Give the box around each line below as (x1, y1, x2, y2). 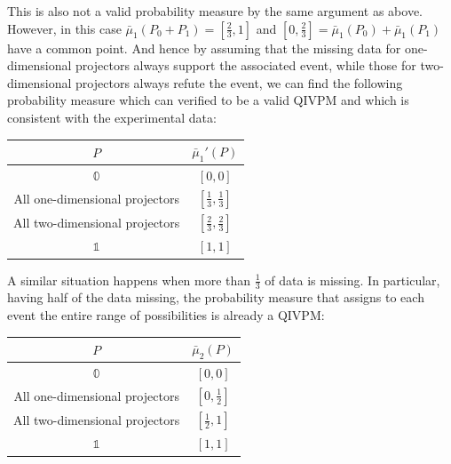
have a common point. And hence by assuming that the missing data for (7, 38, 401, 57)
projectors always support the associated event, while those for (75, 56, 416, 75)
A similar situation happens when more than (7, 270, 251, 289)
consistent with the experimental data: (7, 108, 217, 126)
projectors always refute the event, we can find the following (75, 73, 403, 92)
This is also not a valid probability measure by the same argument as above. (7, 2, 423, 20)
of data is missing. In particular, (265, 270, 440, 289)
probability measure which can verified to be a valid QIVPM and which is (7, 91, 409, 109)
